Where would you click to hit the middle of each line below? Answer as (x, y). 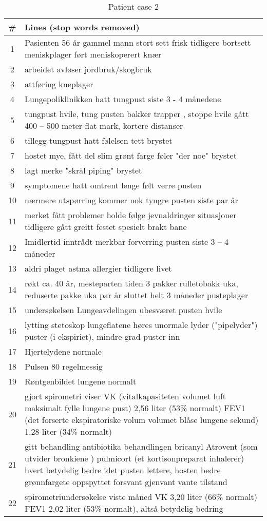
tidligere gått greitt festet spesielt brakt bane (106, 227)
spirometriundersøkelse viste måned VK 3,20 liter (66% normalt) (141, 497)
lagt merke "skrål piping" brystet (83, 170)
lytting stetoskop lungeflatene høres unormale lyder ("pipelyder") (141, 325)
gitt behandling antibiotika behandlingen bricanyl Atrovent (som (141, 446)
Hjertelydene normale (63, 351)
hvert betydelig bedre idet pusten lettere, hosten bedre (123, 470)
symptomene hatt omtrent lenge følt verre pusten (113, 185)
